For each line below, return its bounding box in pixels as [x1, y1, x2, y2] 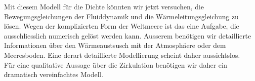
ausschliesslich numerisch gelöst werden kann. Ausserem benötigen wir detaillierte [4, 30, 251, 40]
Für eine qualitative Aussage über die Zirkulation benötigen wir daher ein [4, 59, 227, 70]
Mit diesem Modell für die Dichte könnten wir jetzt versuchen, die [4, 1, 204, 11]
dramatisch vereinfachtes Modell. [4, 69, 103, 80]
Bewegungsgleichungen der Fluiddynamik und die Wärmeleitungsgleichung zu [4, 11, 239, 21]
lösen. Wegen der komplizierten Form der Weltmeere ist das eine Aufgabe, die [4, 21, 239, 31]
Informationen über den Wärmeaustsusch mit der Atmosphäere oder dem [4, 40, 226, 50]
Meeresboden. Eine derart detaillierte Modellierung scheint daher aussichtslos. [4, 49, 240, 60]
